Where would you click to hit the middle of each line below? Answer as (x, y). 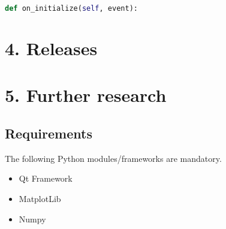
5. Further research (86, 95)
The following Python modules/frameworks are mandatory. (113, 158)
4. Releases (51, 48)
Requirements (49, 133)
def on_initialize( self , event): (71, 8)
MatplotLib (40, 199)
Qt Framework (46, 178)
